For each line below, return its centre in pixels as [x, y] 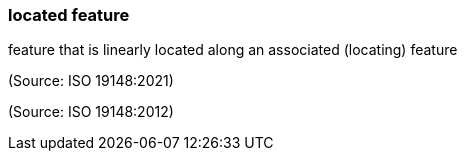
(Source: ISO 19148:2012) [91, 112]
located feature [69, 15]
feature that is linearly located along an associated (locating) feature [233, 50]
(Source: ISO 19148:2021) [91, 81]
